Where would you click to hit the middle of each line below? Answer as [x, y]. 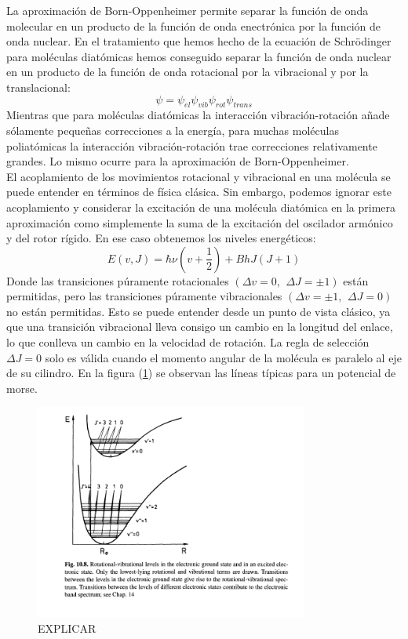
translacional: [38, 87]
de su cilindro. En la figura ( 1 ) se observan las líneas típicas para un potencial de [201, 373]
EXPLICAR [67, 628]
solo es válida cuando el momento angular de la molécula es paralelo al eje [223, 357]
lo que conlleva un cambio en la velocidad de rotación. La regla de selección [188, 342]
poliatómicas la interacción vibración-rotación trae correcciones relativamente [192, 145]
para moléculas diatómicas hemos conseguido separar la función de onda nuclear [199, 56]
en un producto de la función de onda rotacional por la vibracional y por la [188, 72]
